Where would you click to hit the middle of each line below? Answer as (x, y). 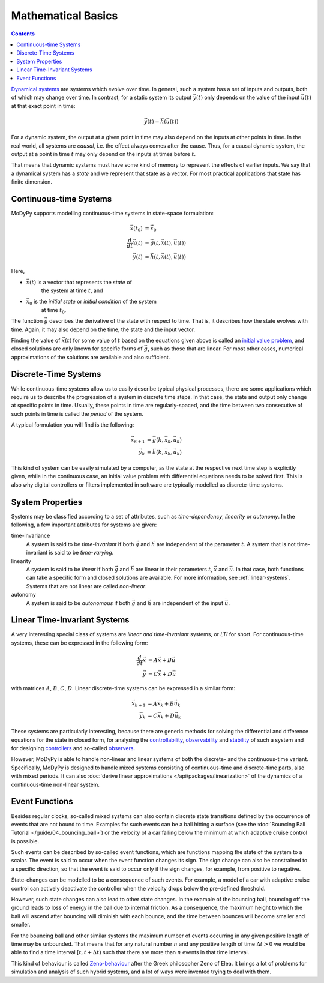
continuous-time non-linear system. (55, 784)
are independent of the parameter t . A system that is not (226, 544)
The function (27, 321)
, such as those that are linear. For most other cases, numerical (225, 349)
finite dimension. (31, 182)
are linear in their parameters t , (174, 569)
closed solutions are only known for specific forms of (77, 349)
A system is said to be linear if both (70, 569)
